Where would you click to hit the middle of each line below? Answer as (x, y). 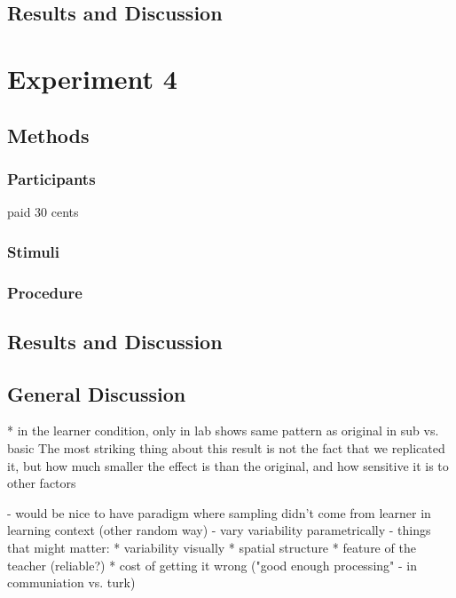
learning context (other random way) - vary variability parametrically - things (219, 530)
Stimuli (34, 251)
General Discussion (97, 393)
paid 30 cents (43, 212)
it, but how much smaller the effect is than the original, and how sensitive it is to (228, 465)
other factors (42, 483)
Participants (51, 178)
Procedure (45, 292)
